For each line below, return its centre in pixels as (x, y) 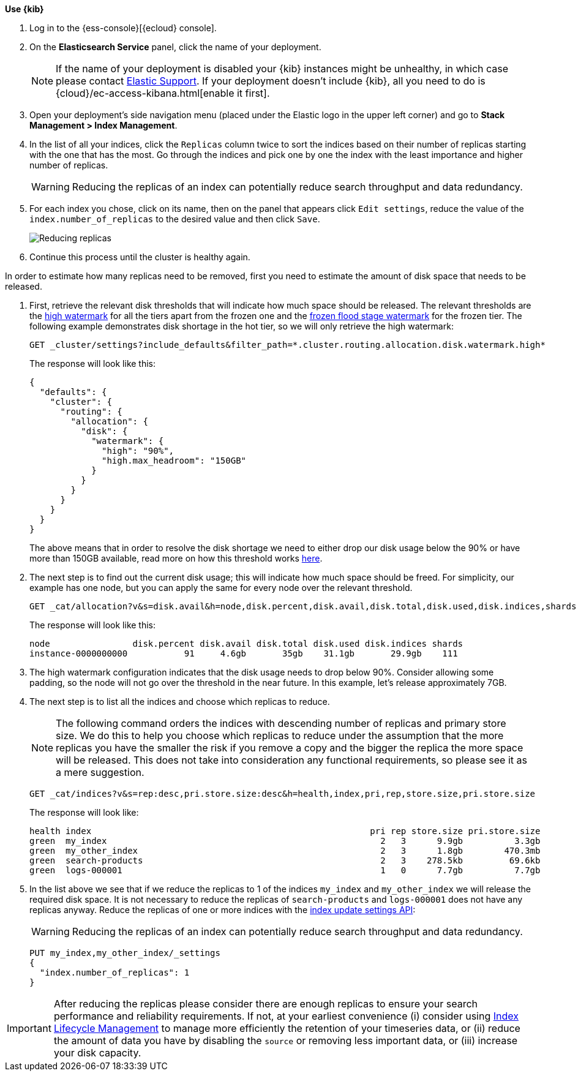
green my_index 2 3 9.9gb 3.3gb (285, 841)
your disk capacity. (97, 1053)
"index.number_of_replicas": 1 (114, 973)
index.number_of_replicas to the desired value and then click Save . (175, 219)
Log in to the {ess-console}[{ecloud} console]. (123, 28)
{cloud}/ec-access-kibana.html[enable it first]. (163, 93)
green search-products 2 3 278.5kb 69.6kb (285, 860)
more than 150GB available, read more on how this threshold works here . (176, 558)
